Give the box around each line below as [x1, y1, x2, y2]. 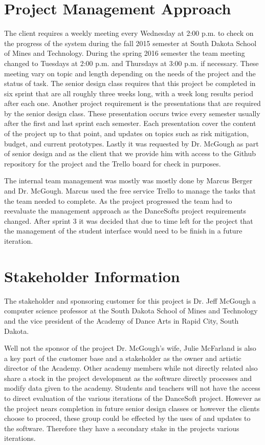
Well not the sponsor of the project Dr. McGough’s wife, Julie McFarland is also [4, 343, 256, 353]
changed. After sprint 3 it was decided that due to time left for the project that [4, 215, 253, 226]
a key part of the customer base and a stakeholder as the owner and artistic [4, 352, 241, 363]
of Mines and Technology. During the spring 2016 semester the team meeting [4, 48, 245, 58]
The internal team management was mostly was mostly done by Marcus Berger [4, 175, 253, 186]
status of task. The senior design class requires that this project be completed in [4, 78, 256, 89]
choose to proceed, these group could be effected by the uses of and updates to [4, 413, 251, 423]
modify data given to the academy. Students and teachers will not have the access [4, 383, 260, 393]
